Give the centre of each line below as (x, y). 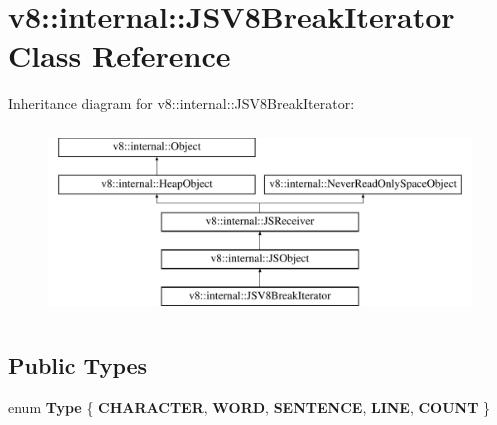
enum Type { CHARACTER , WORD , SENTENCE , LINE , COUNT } (249, 406)
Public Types (78, 364)
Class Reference (119, 55)
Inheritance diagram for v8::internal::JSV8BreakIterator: (181, 103)
